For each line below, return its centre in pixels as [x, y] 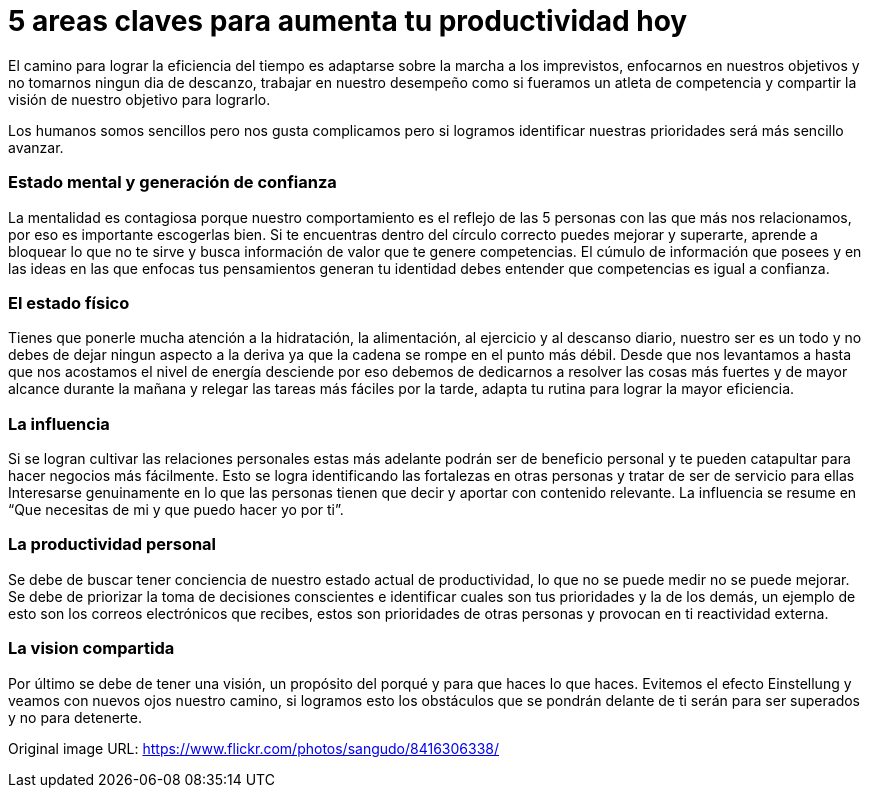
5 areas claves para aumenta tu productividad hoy [348, 21]
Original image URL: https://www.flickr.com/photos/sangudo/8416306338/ [254, 748]
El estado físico [69, 302]
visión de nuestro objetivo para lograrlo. [139, 99]
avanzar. [36, 147]
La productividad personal [112, 544]
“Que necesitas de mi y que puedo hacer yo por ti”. [176, 509]
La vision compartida [91, 648]
